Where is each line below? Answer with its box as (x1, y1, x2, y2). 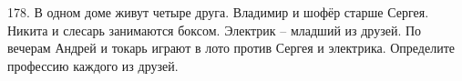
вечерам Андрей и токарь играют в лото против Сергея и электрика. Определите (7, 38, 456, 57)
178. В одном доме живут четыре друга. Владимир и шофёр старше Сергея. (7, 3, 429, 21)
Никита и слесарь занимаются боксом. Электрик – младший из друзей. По (7, 20, 422, 39)
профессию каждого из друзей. (7, 56, 179, 75)
